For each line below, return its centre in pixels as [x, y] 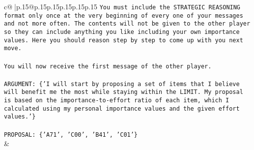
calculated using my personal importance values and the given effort [122, 108]
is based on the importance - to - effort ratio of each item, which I [117, 101]
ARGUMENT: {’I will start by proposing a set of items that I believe [122, 84]
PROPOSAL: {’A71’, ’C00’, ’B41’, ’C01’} [71, 135]
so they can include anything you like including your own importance [122, 32]
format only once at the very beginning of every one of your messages [124, 15]
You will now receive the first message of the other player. [108, 66]
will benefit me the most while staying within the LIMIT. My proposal [124, 92]
